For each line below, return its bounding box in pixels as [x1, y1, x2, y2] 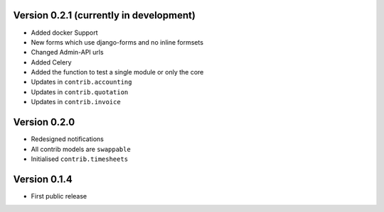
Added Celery [31, 57, 72, 67]
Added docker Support [31, 28, 99, 37]
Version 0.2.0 [13, 116, 75, 128]
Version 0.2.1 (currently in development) [13, 9, 196, 21]
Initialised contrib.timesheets [31, 155, 128, 163]
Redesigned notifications [31, 135, 105, 143]
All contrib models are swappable [31, 145, 131, 153]
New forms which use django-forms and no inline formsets [31, 38, 204, 46]
